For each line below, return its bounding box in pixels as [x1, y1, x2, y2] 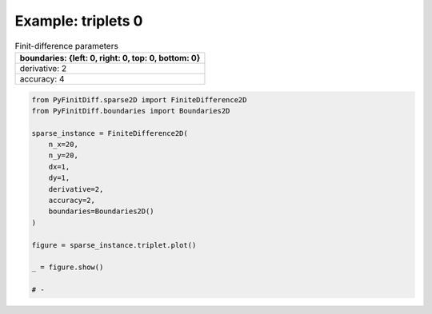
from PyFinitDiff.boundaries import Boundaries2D [31, 106, 230, 115]
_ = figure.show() [31, 263, 104, 272]
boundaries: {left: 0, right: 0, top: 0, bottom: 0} [19, 52, 201, 63]
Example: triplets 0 [14, 12, 143, 30]
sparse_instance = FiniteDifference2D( [31, 129, 188, 137]
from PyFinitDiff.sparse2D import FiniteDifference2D [31, 95, 247, 104]
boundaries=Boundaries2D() [48, 207, 155, 216]
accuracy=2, [48, 196, 96, 205]
